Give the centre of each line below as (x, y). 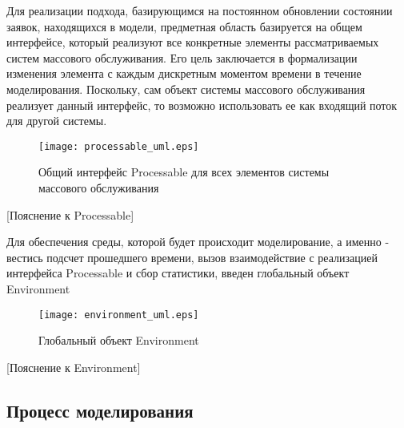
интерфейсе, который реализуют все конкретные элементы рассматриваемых (193, 42)
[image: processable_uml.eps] (119, 146)
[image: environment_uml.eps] (119, 315)
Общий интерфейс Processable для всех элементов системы (184, 172)
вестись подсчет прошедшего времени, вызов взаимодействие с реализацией (192, 257)
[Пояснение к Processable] (70, 214)
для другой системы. (57, 121)
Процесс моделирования (100, 410)
